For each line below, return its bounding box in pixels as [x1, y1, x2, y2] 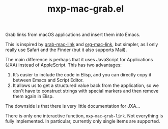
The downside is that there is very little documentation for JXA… [5, 103, 141, 109]
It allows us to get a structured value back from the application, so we [12, 82, 159, 89]
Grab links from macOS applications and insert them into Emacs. [5, 31, 141, 38]
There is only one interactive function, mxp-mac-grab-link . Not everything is [5, 113, 163, 119]
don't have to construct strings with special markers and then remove [12, 88, 159, 94]
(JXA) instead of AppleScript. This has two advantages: [5, 62, 122, 68]
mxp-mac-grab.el [47, 3, 124, 15]
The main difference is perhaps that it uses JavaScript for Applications [5, 57, 153, 63]
